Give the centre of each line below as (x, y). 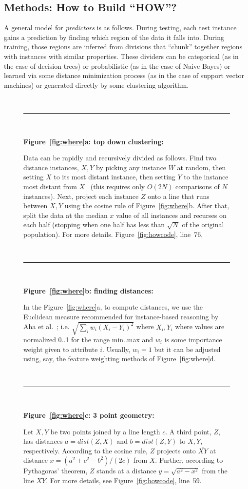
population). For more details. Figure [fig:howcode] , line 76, (113, 234)
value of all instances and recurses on (171, 215)
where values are (200, 326)
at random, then (201, 167)
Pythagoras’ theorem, (56, 471)
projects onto (176, 450)
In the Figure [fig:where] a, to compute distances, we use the (113, 307)
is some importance (193, 339)
